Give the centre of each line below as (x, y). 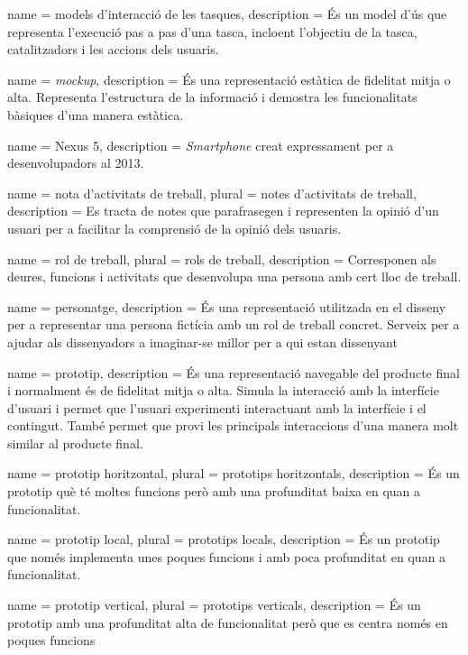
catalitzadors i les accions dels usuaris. (113, 49)
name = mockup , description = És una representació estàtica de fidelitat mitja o (229, 79)
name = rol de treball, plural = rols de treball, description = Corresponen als (222, 258)
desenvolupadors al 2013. (76, 163)
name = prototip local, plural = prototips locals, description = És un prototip (224, 539)
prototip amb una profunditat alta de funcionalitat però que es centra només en (228, 622)
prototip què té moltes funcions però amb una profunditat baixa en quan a (214, 491)
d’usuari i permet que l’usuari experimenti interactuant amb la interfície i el (217, 407)
